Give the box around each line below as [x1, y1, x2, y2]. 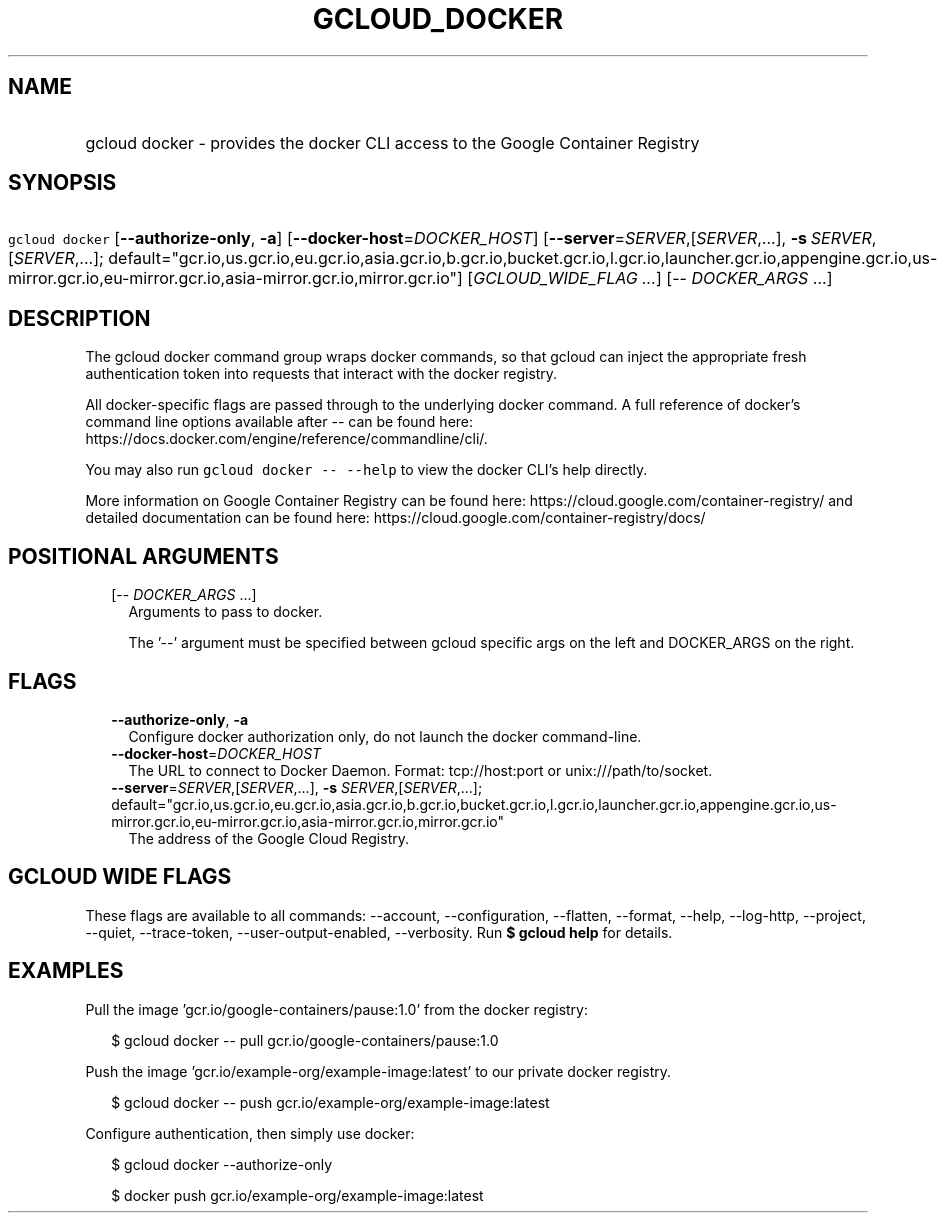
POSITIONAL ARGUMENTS [8, 543, 279, 569]
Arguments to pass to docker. [128, 603, 323, 621]
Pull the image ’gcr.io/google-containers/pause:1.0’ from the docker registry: [85, 1000, 589, 1018]
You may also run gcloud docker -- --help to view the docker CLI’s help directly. [85, 461, 648, 479]
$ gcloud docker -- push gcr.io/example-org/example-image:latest [111, 1093, 550, 1111]
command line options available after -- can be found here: [85, 413, 474, 431]
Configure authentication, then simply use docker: [85, 1124, 415, 1142]
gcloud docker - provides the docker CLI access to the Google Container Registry [85, 132, 700, 153]
